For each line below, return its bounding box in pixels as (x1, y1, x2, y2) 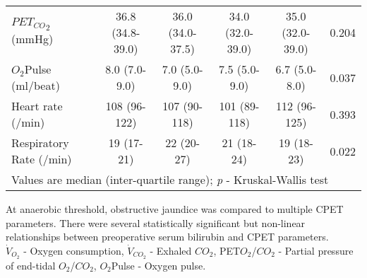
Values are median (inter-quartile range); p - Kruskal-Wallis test (11, 171, 329, 187)
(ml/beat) (11, 77, 60, 93)
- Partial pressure (278, 243, 354, 257)
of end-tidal (6, 257, 56, 272)
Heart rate (11, 98, 63, 114)
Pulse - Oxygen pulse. (111, 257, 206, 272)
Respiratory (11, 134, 69, 151)
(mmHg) (11, 30, 54, 47)
